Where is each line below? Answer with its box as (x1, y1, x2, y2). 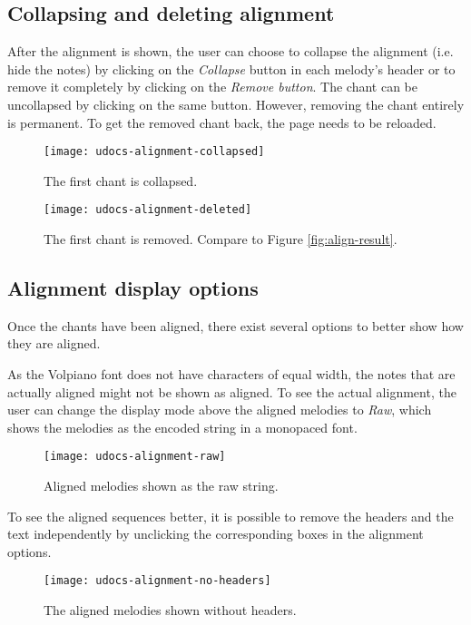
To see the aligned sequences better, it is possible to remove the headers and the (7, 506, 454, 525)
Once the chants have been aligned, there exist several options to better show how (7, 316, 464, 335)
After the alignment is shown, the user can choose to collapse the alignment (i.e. (7, 42, 454, 61)
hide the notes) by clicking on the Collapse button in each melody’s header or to (7, 59, 456, 78)
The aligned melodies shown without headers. (44, 601, 297, 620)
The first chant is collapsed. (44, 171, 198, 190)
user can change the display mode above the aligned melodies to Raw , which (7, 400, 432, 419)
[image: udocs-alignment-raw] (44, 450, 226, 464)
